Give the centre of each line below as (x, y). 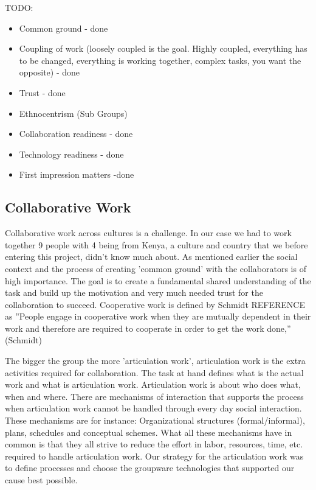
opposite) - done (50, 72)
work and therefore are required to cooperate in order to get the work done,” (148, 328)
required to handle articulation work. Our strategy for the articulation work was (154, 456)
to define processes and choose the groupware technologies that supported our (150, 468)
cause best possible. (41, 480)
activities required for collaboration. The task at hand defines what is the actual (154, 372)
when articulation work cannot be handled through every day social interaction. (153, 408)
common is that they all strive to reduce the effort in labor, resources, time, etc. (154, 444)
